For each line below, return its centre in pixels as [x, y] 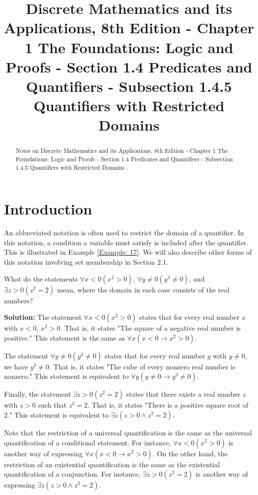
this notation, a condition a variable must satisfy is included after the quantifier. [126, 242]
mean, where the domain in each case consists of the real [143, 289]
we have [16, 366]
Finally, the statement [37, 394]
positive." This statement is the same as [64, 337]
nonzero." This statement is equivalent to [66, 376]
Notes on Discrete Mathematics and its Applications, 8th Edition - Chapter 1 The [122, 151]
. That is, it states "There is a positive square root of [168, 405]
